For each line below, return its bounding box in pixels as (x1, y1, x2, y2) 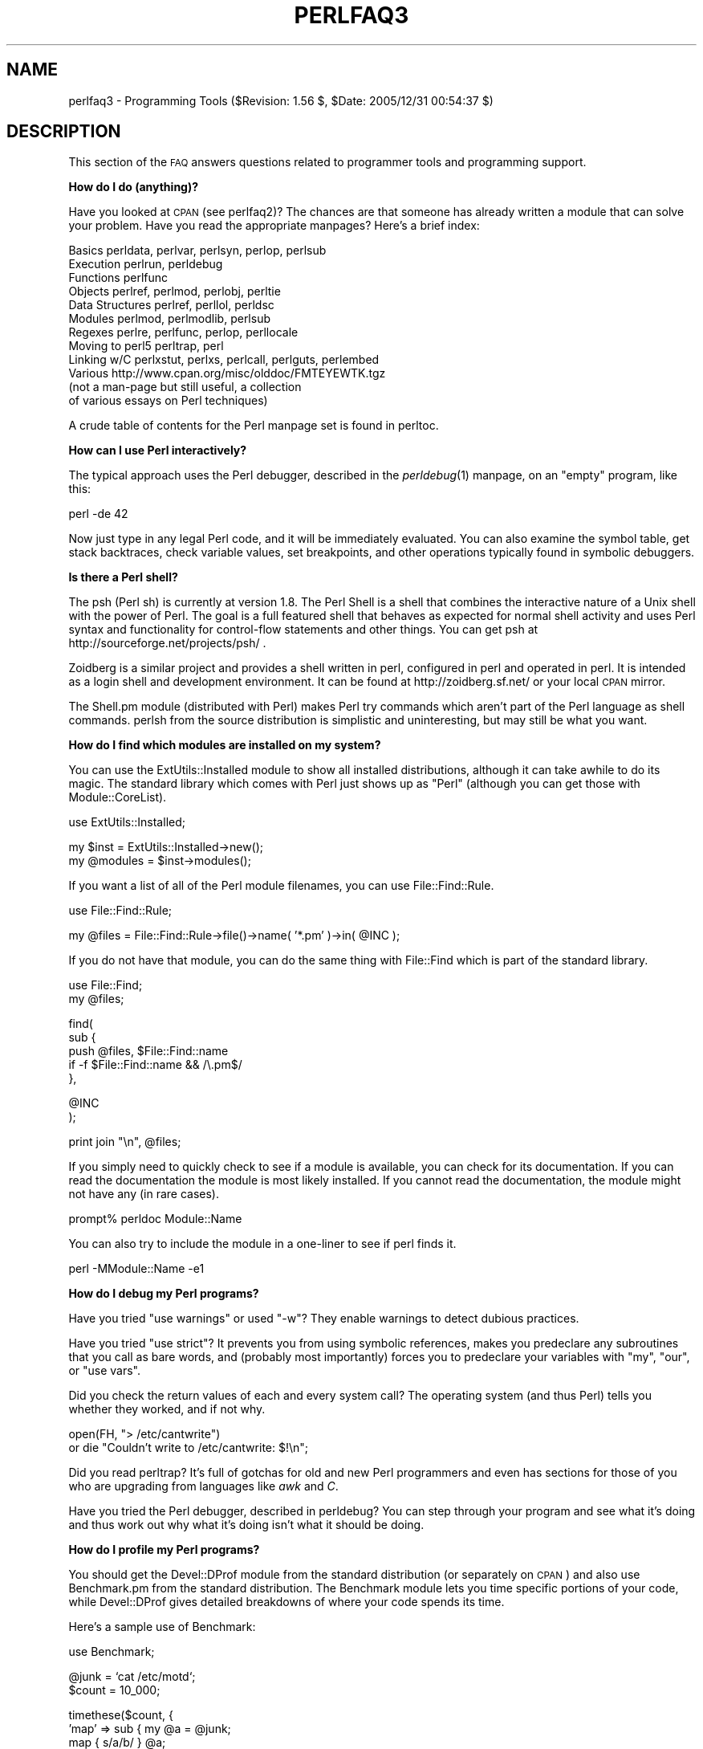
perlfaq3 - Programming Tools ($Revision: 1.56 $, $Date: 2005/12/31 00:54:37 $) (68, 93, 494, 108)
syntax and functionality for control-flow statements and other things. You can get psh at (68, 622, 538, 637)
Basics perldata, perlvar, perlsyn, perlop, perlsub (68, 243, 327, 258)
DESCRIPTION (6, 121, 121, 142)
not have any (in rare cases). (68, 1187, 219, 1201)
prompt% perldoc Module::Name (68, 1212, 242, 1226)
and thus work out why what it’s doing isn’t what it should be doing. (68, 1518, 425, 1532)
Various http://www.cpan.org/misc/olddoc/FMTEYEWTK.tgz (68, 366, 386, 381)
